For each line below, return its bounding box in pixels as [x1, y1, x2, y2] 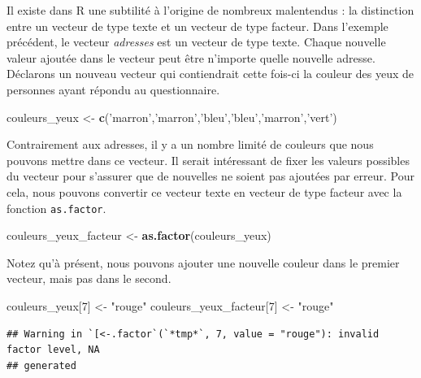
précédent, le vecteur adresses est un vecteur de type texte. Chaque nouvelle [7, 33, 386, 50]
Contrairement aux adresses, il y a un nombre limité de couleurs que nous [7, 136, 374, 153]
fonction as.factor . [7, 199, 106, 216]
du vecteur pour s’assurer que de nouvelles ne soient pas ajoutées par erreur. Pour [7, 167, 414, 185]
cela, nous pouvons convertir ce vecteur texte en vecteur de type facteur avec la [7, 183, 402, 200]
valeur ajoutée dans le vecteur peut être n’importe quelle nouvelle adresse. [7, 49, 375, 66]
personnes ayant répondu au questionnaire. [7, 80, 220, 98]
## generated [7, 359, 76, 371]
